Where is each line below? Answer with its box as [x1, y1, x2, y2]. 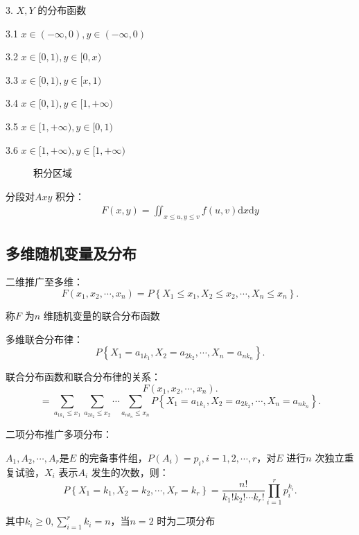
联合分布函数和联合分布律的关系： [6, 369, 161, 384]
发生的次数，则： [91, 464, 169, 479]
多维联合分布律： [6, 331, 83, 346]
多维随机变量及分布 [6, 242, 137, 263]
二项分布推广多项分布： [6, 427, 112, 441]
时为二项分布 [157, 514, 216, 528]
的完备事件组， [79, 450, 148, 464]
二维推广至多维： [6, 274, 83, 289]
